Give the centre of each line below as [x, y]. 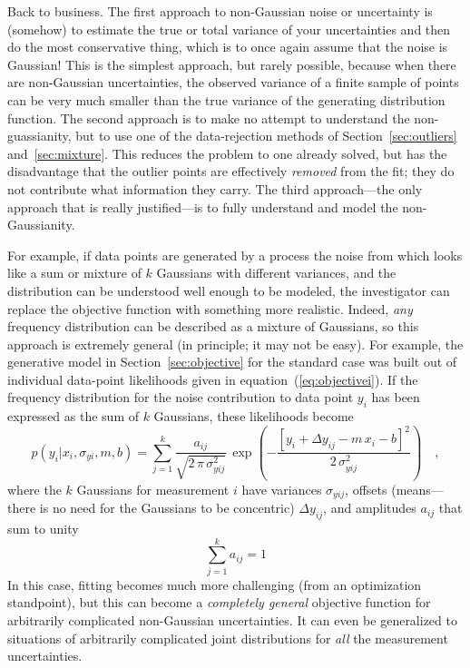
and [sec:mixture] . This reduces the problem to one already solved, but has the [227, 153]
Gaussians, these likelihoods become [254, 416]
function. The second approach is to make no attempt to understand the [209, 118]
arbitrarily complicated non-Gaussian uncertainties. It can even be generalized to [232, 619]
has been [396, 397]
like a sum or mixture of [74, 273]
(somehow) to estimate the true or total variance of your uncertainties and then [229, 29]
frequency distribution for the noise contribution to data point [181, 397]
